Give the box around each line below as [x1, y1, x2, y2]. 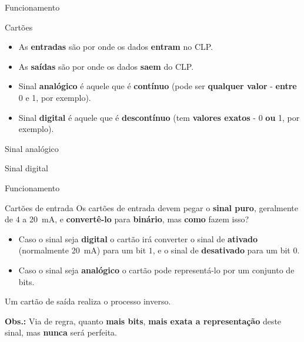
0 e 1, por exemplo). [18, 91, 91, 103]
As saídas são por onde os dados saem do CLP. [18, 60, 194, 72]
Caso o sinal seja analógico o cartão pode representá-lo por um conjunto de [18, 263, 295, 276]
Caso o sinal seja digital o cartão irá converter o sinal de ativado [18, 232, 258, 245]
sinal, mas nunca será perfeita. [5, 326, 118, 338]
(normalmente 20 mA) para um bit [18, 244, 146, 256]
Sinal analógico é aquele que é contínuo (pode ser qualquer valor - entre [18, 80, 297, 92]
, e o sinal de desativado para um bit [152, 244, 290, 256]
